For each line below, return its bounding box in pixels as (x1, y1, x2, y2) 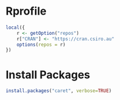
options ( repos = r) (16, 41, 66, 48)
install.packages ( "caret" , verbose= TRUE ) (5, 88, 112, 94)
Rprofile (5, 4, 47, 18)
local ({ (5, 24, 25, 30)
